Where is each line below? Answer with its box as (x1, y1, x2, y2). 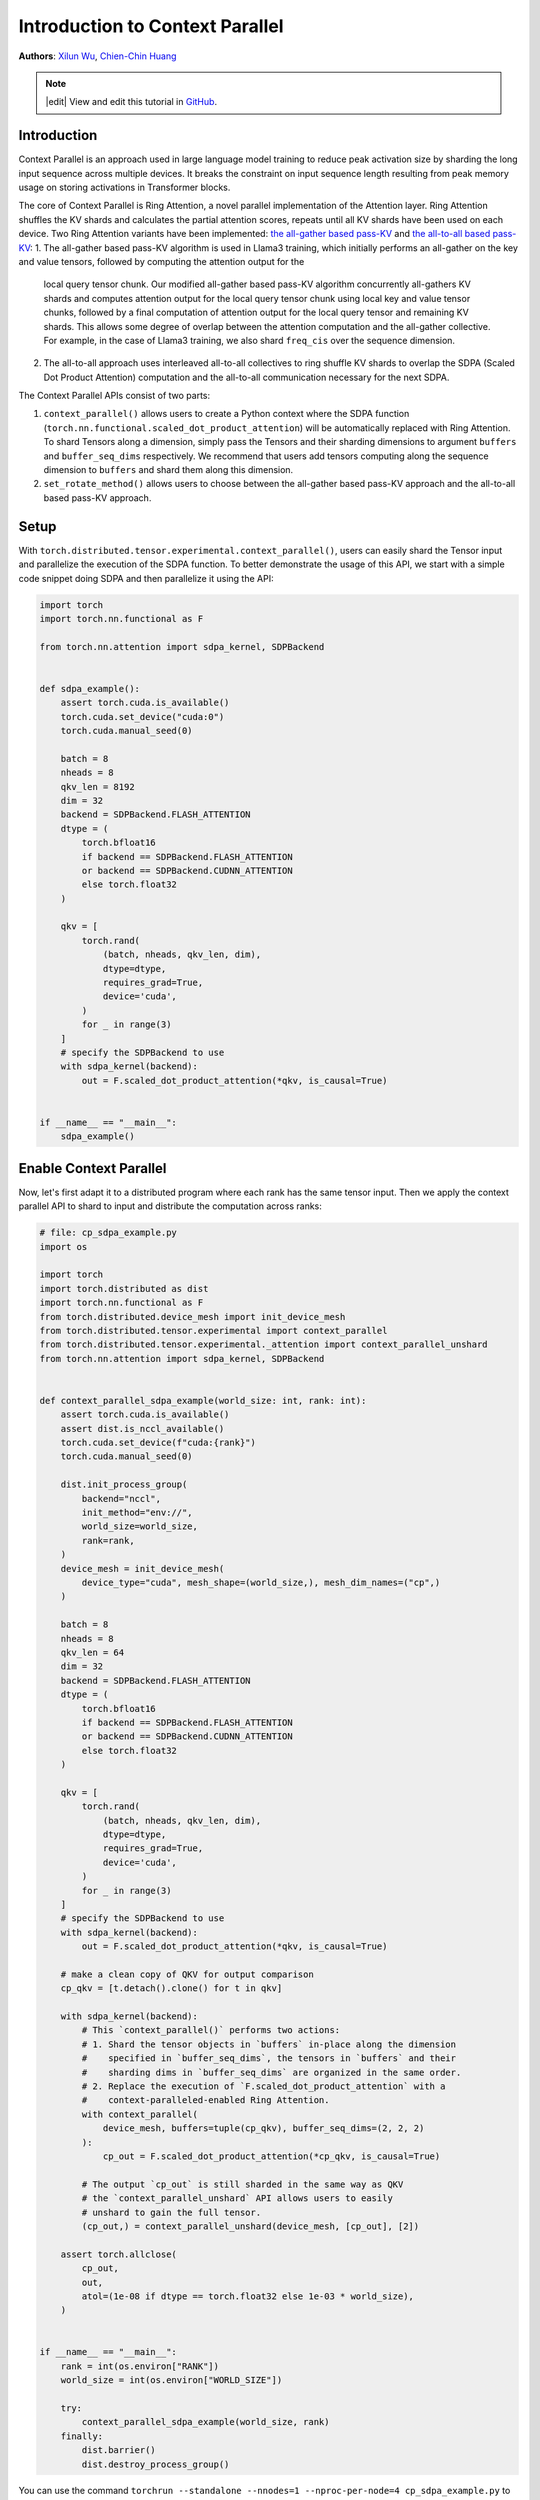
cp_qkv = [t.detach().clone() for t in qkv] (60, 1983, 283, 1994)
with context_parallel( (81, 2108, 199, 2120)
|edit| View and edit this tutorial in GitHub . (45, 96, 218, 108)
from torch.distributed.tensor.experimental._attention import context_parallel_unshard (39, 1339, 489, 1350)
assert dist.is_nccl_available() (60, 1423, 225, 1434)
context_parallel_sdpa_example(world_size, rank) (81, 2416, 330, 2428)
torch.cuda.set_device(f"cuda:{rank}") (60, 1437, 257, 1449)
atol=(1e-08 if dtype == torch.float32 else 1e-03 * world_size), (81, 2290, 415, 2302)
